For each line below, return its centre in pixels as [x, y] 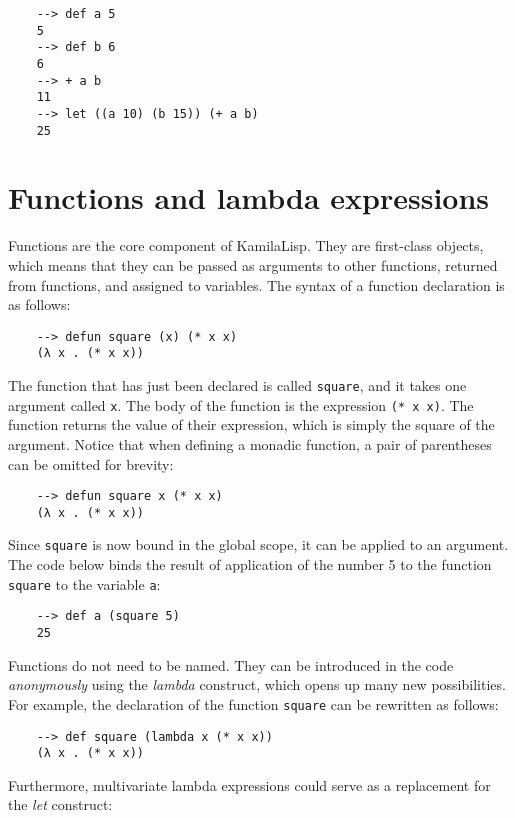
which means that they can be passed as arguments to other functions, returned [253, 264]
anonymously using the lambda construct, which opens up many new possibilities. [257, 684]
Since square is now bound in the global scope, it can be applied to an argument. [258, 544]
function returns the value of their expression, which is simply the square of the [251, 424]
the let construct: [60, 804]
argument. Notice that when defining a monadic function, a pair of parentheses [250, 443]
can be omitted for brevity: [91, 463]
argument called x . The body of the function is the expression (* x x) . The [241, 404]
